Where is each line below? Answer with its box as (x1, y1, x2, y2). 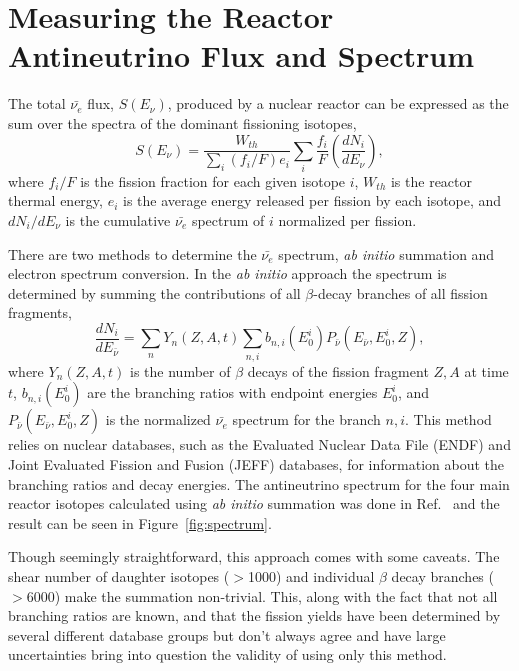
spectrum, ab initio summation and (278, 243, 495, 264)
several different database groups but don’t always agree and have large (8, 624, 446, 645)
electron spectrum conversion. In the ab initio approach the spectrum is (8, 263, 447, 284)
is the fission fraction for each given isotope (80, 170, 346, 191)
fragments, (8, 302, 72, 323)
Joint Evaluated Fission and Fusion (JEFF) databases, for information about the (8, 453, 504, 474)
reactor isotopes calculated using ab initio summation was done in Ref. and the (8, 493, 500, 514)
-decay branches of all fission (313, 282, 488, 303)
